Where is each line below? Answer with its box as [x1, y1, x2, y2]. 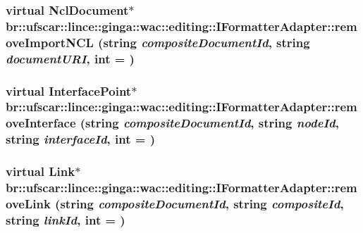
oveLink [6, 194, 51, 212]
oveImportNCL [6, 33, 94, 51]
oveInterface [6, 114, 76, 132]
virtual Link [6, 163, 75, 180]
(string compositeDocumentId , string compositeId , [55, 194, 344, 212]
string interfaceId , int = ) [6, 130, 155, 148]
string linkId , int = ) [6, 210, 125, 228]
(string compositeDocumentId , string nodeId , [80, 114, 339, 132]
